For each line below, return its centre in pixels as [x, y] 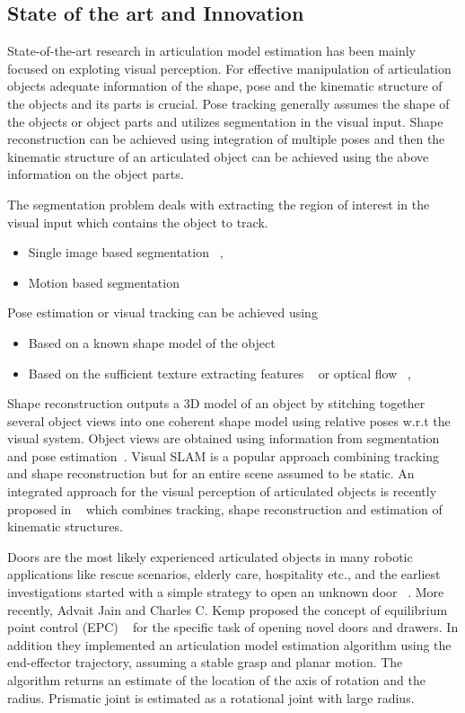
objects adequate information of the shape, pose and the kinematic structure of [225, 86]
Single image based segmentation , [126, 252]
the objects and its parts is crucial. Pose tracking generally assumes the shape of [228, 103]
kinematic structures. [65, 526]
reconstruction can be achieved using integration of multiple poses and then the [226, 139]
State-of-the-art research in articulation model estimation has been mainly [211, 51]
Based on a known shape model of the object [152, 342]
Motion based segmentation [104, 282]
